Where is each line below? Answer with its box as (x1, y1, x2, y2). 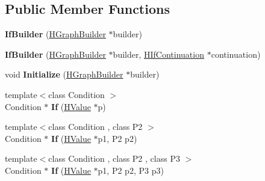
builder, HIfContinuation (113, 48, 204, 60)
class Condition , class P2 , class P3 (48, 152, 180, 165)
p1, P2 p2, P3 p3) (98, 164, 164, 176)
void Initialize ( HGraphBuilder (5, 68, 123, 81)
